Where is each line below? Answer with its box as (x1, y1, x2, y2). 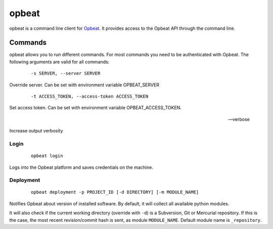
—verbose (228, 116, 250, 122)
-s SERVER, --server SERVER (31, 71, 101, 76)
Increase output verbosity (9, 128, 63, 134)
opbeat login (31, 153, 63, 159)
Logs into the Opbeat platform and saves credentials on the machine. (9, 164, 154, 170)
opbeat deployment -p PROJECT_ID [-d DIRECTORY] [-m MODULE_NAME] (31, 190, 199, 195)
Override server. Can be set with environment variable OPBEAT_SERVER (9, 81, 159, 88)
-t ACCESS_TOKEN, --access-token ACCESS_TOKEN (31, 94, 149, 100)
